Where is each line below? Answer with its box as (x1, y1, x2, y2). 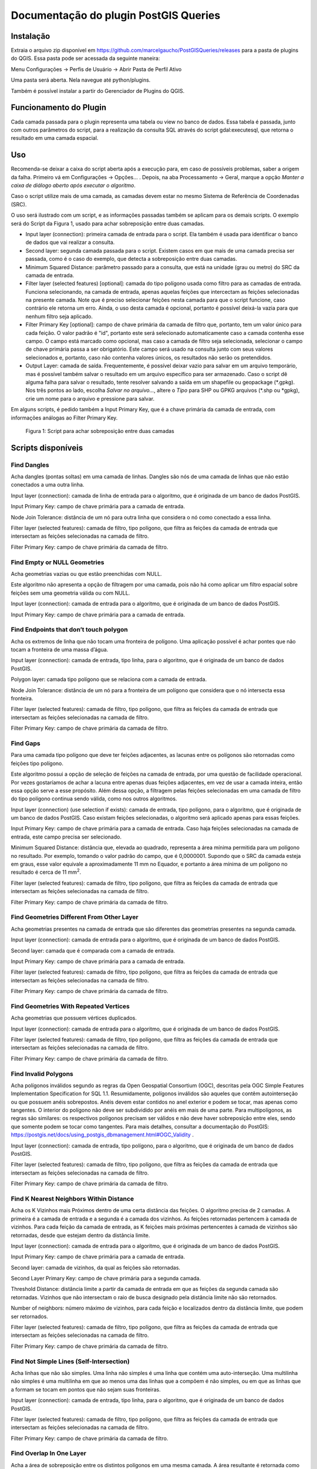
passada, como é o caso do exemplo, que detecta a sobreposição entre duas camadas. (25, 256, 237, 263)
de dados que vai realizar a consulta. (25, 239, 115, 246)
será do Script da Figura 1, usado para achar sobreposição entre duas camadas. (11, 220, 205, 227)
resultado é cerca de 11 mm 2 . (11, 867, 82, 876)
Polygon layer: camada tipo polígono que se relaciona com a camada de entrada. (11, 676, 207, 683)
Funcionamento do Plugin (11, 103, 107, 113)
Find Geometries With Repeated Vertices (11, 1002, 130, 1010)
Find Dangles (11, 461, 49, 469)
